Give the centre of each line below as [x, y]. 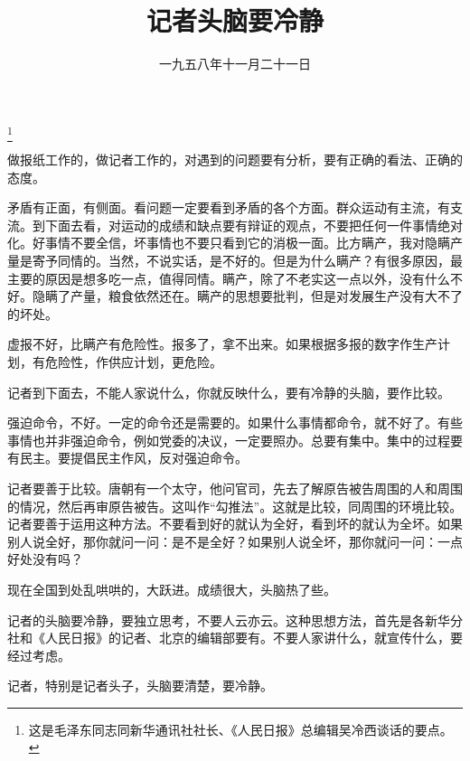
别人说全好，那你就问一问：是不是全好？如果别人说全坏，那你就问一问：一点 [235, 541]
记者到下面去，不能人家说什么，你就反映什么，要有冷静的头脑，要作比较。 [229, 392]
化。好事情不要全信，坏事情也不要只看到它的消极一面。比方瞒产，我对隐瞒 [229, 243]
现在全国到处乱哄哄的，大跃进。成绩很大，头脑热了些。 [172, 589]
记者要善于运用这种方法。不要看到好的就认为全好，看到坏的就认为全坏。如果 [235, 524]
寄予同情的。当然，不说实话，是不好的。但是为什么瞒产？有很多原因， [241, 261]
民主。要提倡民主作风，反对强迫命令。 [133, 458]
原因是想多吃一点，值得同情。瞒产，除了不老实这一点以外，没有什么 [247, 278]
